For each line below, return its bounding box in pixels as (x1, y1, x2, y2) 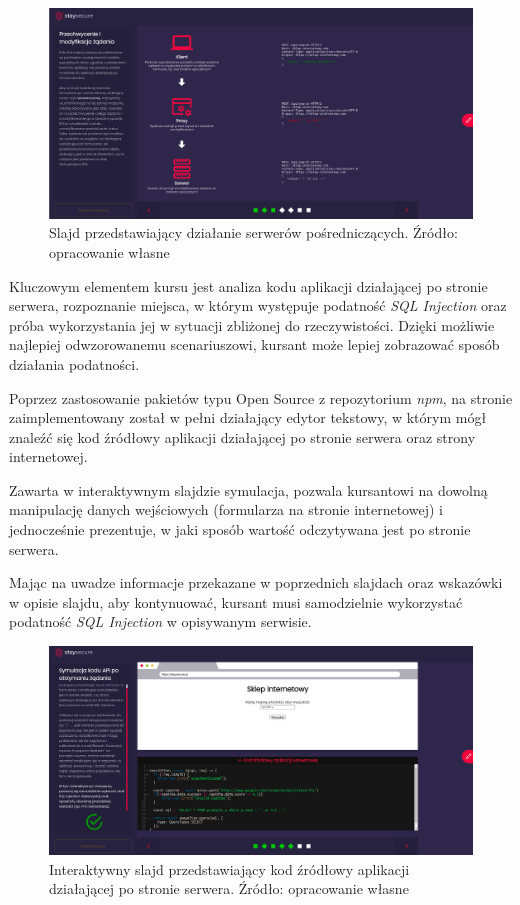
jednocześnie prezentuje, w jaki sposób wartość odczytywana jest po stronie (9, 519, 471, 540)
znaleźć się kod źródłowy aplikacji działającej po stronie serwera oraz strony (9, 426, 476, 447)
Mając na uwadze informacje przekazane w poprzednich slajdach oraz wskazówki (9, 572, 503, 593)
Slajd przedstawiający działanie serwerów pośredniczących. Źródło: (49, 222, 458, 243)
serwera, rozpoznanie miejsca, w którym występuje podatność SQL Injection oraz (9, 295, 507, 316)
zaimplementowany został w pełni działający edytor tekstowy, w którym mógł (9, 407, 487, 428)
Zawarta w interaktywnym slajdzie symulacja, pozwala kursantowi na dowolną (9, 479, 488, 500)
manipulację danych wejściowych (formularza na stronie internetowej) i (9, 499, 443, 520)
